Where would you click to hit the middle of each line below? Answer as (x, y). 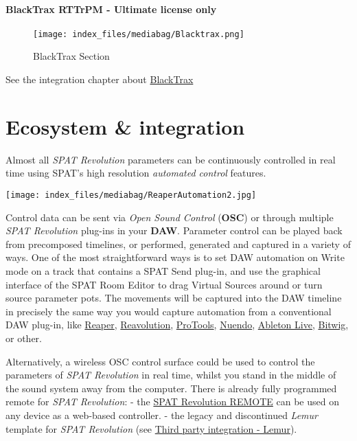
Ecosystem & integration (125, 126)
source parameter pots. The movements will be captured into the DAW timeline (174, 298)
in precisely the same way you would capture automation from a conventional (169, 311)
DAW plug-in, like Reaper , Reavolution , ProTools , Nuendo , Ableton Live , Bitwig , (177, 325)
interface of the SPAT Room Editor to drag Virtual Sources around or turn (164, 284)
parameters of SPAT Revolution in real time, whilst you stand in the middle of (171, 375)
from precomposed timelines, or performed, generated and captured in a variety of (178, 244)
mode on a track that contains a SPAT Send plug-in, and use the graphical (163, 270)
